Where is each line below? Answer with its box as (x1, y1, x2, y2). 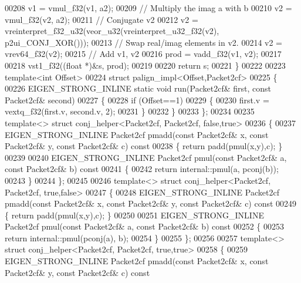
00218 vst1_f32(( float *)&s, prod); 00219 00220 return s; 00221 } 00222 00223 (5, 59, 286, 71)
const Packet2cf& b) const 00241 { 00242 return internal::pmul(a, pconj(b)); (5, 163, 279, 175)
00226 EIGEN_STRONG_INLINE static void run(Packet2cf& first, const (5, 82, 272, 95)
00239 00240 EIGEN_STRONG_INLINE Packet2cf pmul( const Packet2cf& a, (5, 151, 287, 163)
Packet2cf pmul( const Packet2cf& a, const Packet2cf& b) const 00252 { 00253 (5, 220, 285, 233)
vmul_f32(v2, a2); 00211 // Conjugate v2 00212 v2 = (5, 13, 198, 25)
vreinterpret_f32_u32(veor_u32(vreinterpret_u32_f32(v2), (5, 25, 219, 37)
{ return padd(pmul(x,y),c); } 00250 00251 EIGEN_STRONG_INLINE (5, 208, 264, 221)
